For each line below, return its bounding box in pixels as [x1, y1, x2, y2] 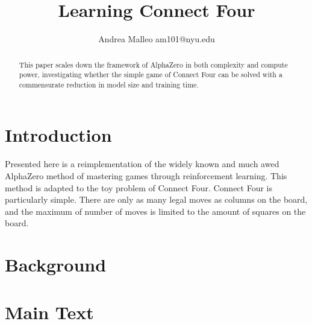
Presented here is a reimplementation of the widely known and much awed [5, 157, 279, 170]
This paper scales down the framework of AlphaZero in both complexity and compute [19, 59, 288, 69]
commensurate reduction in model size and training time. [19, 79, 199, 89]
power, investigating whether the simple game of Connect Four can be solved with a [19, 69, 282, 80]
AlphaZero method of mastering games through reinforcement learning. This [5, 170, 287, 182]
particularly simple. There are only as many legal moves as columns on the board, [5, 193, 308, 206]
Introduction [5, 122, 112, 147]
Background [5, 252, 107, 277]
